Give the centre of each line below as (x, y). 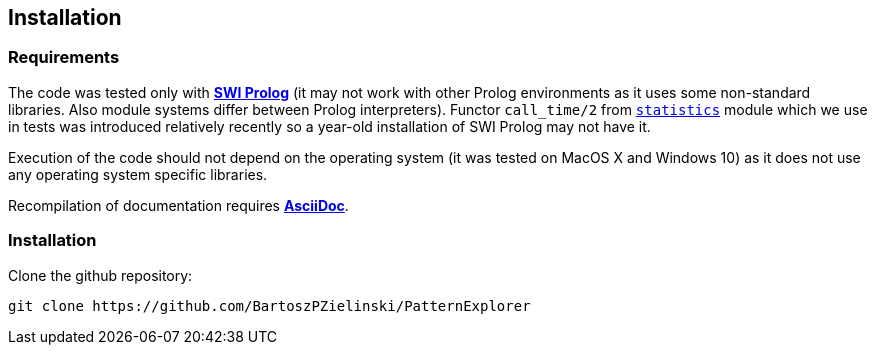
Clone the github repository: (100, 275)
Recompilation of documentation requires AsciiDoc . (178, 205)
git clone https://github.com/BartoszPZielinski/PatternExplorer (269, 305)
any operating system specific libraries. (138, 174)
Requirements (64, 57)
